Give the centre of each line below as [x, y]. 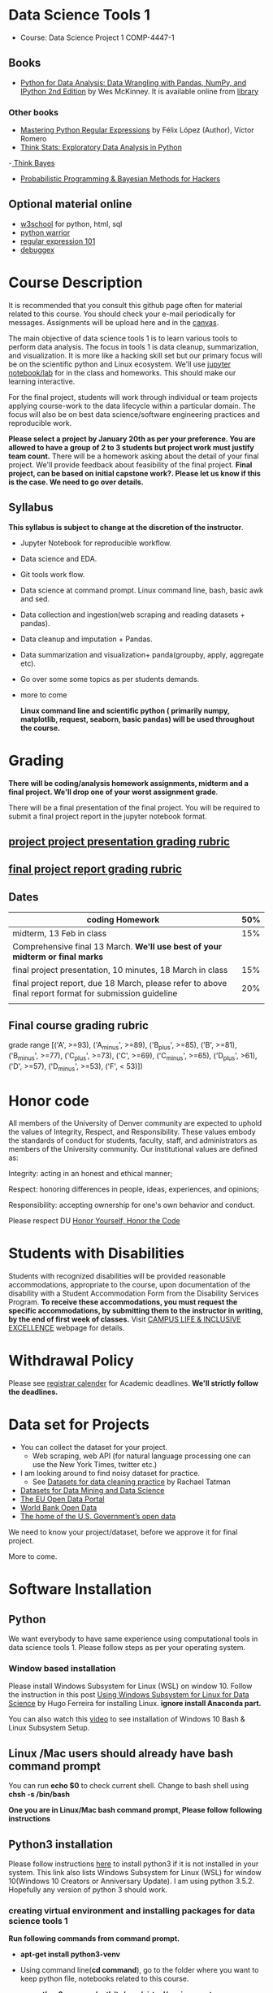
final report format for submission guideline [95, 993]
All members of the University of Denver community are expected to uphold [135, 1123]
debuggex [37, 250]
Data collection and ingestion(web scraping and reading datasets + [132, 614]
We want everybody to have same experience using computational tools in [133, 1639]
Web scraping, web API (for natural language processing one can [141, 1456]
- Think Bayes [32, 163]
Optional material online [70, 204]
